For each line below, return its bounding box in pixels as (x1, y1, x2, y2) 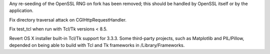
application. (9, 7, 33, 13)
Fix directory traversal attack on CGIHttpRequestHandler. (9, 16, 127, 22)
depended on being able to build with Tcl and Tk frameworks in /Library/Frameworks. (9, 42, 185, 48)
